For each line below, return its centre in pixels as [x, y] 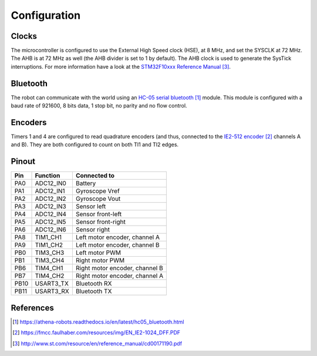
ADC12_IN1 [50, 191]
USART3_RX [52, 291]
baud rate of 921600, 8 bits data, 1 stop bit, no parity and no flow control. [99, 106]
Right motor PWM [100, 260]
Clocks [24, 36]
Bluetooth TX [94, 291]
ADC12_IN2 [50, 199]
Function [48, 176]
